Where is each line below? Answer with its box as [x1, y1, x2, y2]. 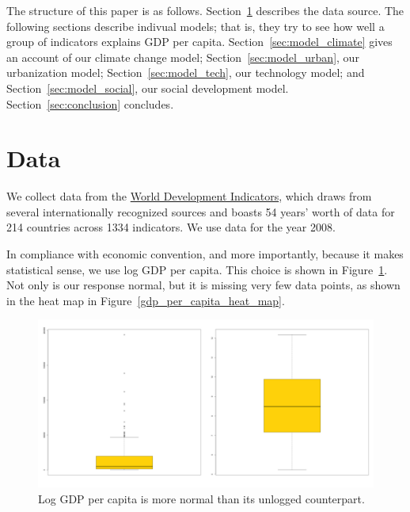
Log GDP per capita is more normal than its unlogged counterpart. [38, 491, 365, 507]
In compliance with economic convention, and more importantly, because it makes [6, 246, 404, 262]
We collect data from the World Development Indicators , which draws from [6, 188, 372, 204]
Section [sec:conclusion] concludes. [6, 95, 174, 112]
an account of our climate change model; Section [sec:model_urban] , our [6, 48, 359, 65]
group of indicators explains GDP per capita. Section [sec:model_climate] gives [6, 33, 393, 50]
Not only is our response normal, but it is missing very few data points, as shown [6, 277, 401, 293]
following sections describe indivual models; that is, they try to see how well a [6, 17, 385, 34]
